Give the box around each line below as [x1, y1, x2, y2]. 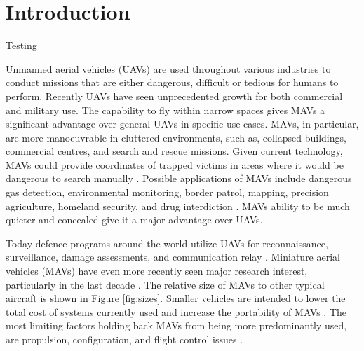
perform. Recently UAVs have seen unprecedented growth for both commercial [6, 88, 343, 103]
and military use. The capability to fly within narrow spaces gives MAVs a [6, 102, 325, 117]
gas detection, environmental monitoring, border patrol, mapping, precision [6, 185, 329, 200]
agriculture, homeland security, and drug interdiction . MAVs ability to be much [6, 198, 350, 213]
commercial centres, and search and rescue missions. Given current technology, [6, 144, 343, 158]
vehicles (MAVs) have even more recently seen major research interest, [6, 263, 308, 278]
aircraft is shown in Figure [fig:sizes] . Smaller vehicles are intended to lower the [6, 291, 346, 305]
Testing [6, 38, 37, 53]
